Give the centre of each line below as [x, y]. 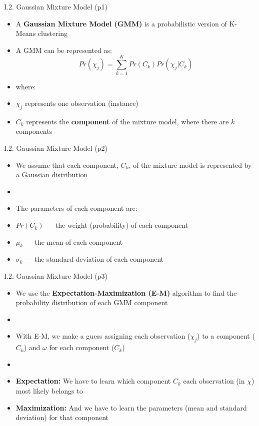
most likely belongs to [49, 390]
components [34, 131]
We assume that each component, [67, 165]
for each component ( [82, 347]
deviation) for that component [62, 417]
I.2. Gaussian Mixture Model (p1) [56, 6]
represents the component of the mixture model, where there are [127, 121]
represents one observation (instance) [82, 103]
